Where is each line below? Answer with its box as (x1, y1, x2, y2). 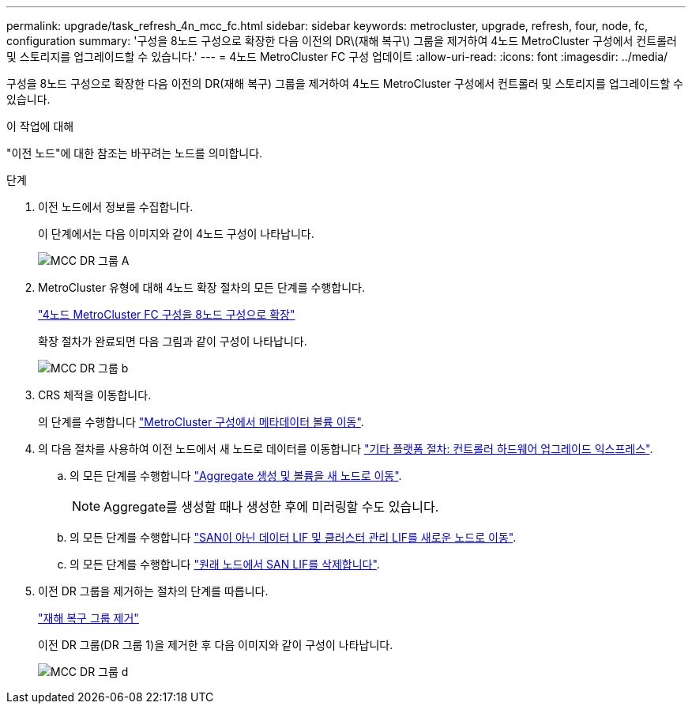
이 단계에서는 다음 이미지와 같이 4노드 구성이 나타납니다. (38, 227, 314, 240)
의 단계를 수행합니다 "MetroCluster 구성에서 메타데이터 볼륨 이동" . (38, 415, 364, 429)
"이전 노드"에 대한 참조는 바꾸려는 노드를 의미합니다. (6, 146, 263, 160)
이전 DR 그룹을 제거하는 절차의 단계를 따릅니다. (38, 584, 269, 598)
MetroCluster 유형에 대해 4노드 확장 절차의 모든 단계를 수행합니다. (38, 281, 365, 294)
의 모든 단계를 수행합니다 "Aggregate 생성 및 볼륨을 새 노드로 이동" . (70, 469, 402, 482)
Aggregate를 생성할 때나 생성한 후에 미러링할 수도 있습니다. (103, 499, 439, 515)
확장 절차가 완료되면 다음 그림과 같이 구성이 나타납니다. (38, 334, 307, 348)
